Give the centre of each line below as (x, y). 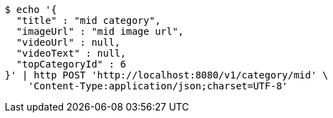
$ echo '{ (31, 10)
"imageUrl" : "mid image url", (100, 31)
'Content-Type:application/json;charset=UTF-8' (158, 86)
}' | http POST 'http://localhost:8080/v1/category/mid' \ (167, 75)
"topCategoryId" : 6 (71, 64)
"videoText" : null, (71, 53)
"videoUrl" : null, (68, 42)
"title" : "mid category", (88, 20)
